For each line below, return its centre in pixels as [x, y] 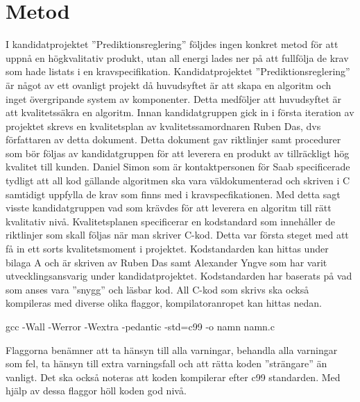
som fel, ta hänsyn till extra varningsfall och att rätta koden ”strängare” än [166, 363]
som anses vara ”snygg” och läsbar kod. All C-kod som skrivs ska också [157, 289]
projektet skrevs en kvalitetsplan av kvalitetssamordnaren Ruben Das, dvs [163, 126]
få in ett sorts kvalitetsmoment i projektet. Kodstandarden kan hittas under [167, 249]
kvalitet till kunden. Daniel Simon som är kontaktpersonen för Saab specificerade [178, 167]
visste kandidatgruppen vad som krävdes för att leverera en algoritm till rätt [169, 208]
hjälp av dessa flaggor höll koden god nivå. [96, 391]
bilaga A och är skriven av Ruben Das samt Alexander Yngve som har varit [166, 262]
